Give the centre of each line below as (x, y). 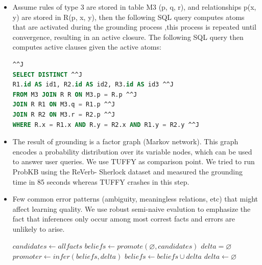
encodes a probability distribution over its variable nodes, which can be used (132, 151)
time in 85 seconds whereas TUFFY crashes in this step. (101, 181)
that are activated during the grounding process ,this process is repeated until (134, 27)
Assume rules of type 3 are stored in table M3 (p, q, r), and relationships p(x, (134, 7)
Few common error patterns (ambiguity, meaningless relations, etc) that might (135, 199)
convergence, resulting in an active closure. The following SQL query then (128, 37)
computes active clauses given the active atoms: (87, 47)
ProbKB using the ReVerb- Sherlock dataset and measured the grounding (128, 171)
